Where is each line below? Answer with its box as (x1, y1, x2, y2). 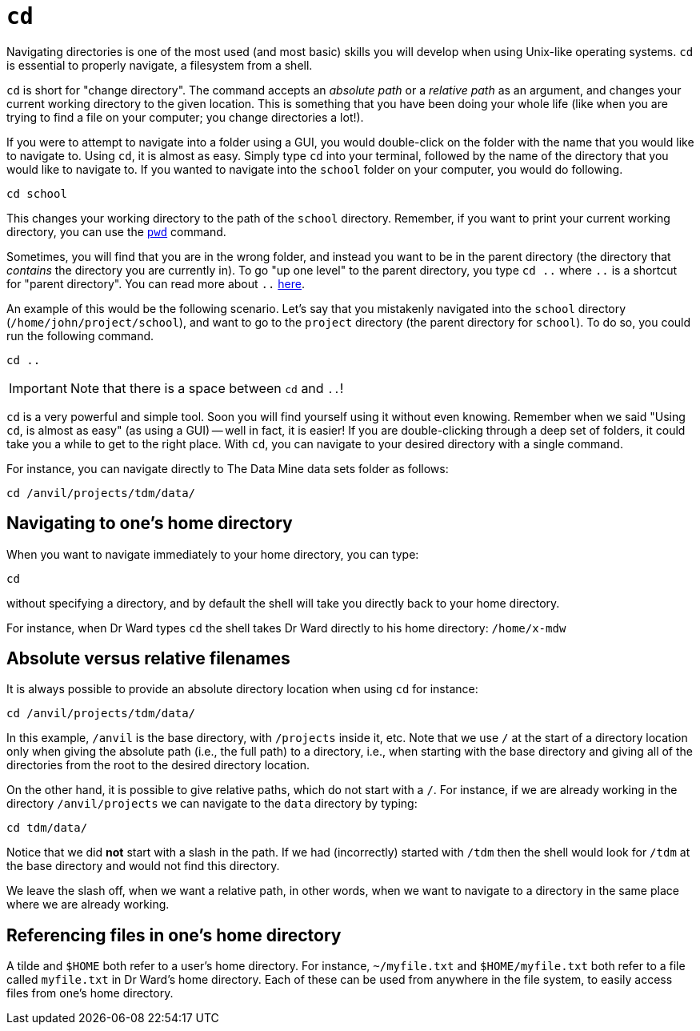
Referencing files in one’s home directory (6, 925, 342, 945)
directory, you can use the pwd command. (6, 224, 226, 239)
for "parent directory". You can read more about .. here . (6, 276, 306, 291)
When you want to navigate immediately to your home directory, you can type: (6, 547, 419, 561)
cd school (6, 187, 67, 200)
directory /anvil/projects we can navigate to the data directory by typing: (6, 796, 418, 811)
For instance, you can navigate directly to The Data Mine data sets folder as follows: (6, 461, 449, 475)
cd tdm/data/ (6, 821, 88, 835)
